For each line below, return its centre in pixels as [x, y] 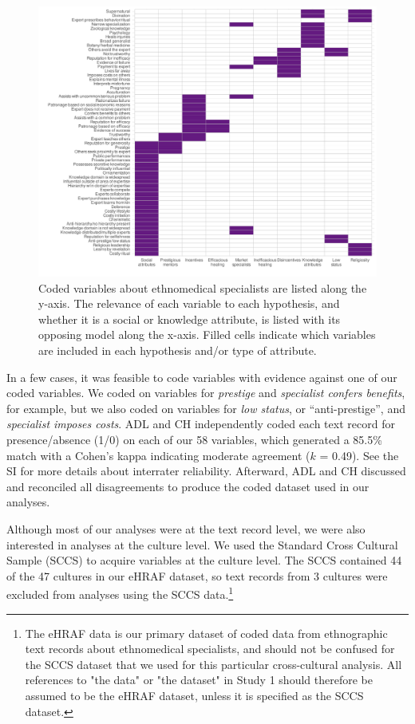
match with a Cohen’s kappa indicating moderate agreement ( [158, 455]
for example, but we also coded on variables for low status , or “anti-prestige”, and [206, 408]
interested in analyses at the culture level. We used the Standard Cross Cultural [202, 544]
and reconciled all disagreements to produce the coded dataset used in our [188, 486]
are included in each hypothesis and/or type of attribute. [178, 350]
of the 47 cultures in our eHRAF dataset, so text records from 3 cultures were [197, 575]
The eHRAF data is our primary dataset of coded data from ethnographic [206, 633]
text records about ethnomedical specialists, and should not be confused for [210, 649]
